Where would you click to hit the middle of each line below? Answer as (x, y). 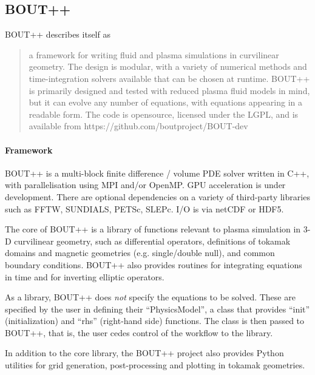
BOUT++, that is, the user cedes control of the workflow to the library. (139, 332)
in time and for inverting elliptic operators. (85, 276)
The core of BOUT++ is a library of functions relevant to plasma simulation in (153, 229)
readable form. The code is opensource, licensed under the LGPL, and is (164, 114)
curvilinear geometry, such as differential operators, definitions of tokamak (152, 241)
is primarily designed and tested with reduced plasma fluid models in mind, (169, 90)
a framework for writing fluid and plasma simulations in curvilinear (154, 54)
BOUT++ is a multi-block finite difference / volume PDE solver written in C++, (157, 173)
